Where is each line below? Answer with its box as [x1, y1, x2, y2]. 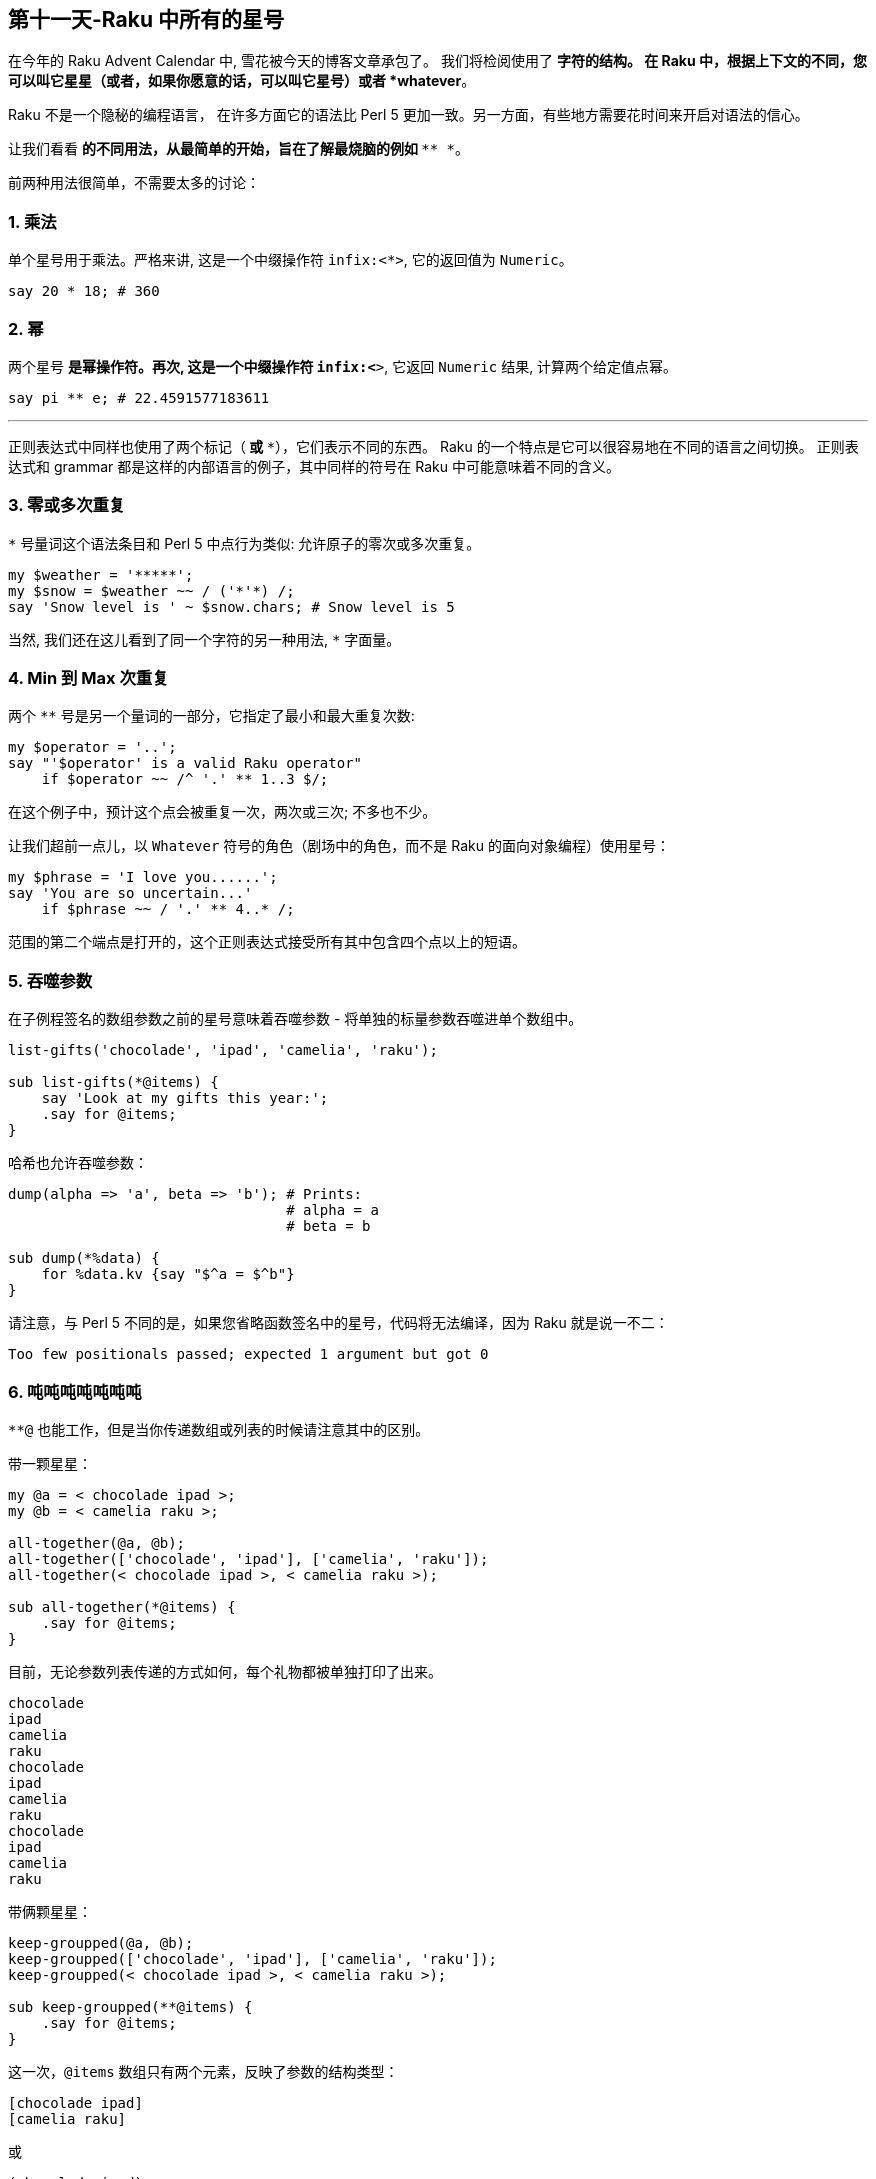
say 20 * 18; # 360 [8, 283, 160, 300]
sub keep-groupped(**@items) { [8, 1998, 253, 2015]
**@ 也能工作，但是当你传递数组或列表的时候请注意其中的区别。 [8, 1420, 430, 1438]
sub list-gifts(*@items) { [8, 1074, 219, 1091]
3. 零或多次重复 [8, 495, 126, 516]
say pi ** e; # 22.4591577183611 [8, 389, 270, 406]
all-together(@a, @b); [8, 1534, 186, 1551]
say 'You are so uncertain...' [8, 885, 253, 902]
